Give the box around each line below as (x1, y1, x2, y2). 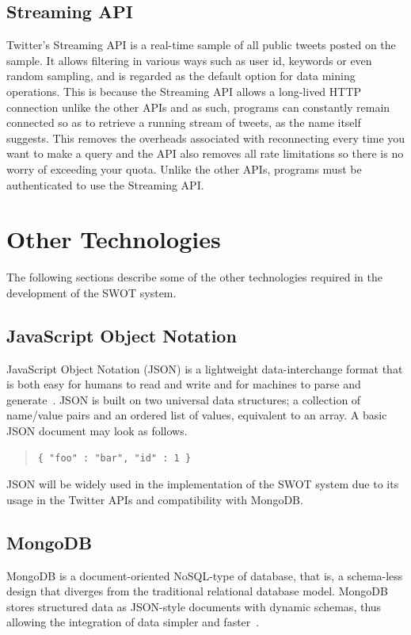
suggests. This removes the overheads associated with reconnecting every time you (6, 129, 405, 146)
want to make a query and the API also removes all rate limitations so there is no (6, 145, 404, 162)
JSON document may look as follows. (6, 423, 188, 439)
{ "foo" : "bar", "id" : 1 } (37, 452, 192, 464)
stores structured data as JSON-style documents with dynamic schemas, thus (6, 598, 382, 614)
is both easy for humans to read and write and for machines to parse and (6, 376, 361, 392)
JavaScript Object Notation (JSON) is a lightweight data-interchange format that (6, 360, 403, 377)
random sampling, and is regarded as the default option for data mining (6, 67, 356, 84)
